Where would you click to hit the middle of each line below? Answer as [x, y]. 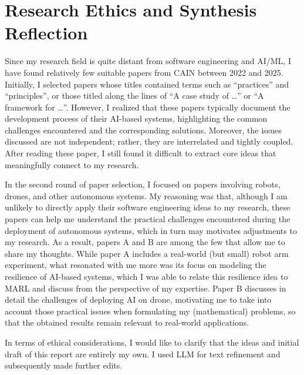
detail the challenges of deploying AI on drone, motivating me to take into [138, 299]
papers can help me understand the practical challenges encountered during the [148, 219]
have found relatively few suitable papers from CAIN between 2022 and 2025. [144, 72]
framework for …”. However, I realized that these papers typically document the [148, 107]
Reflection [46, 33]
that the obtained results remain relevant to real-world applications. [127, 322]
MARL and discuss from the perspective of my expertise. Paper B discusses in [146, 288]
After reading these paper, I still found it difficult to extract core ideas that [141, 153]
